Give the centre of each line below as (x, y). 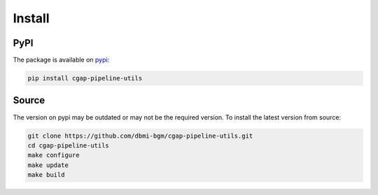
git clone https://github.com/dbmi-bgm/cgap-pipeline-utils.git (140, 136)
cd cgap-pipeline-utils (69, 145)
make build (46, 175)
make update (48, 165)
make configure (54, 155)
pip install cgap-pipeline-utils (85, 78)
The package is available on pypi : (61, 60)
